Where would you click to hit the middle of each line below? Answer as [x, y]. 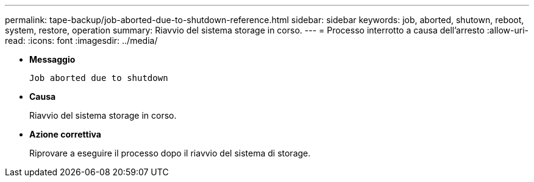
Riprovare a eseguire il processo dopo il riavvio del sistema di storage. [170, 153]
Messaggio [52, 59]
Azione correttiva [65, 134]
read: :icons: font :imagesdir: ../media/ [81, 40]
